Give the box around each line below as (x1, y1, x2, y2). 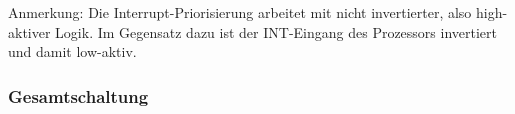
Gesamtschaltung (8, 83, 149, 108)
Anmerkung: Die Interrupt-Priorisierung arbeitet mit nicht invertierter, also (8, 2, 472, 22)
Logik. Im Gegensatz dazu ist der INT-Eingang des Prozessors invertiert (55, 21, 498, 42)
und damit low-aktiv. (8, 41, 137, 62)
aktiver (8, 21, 51, 42)
